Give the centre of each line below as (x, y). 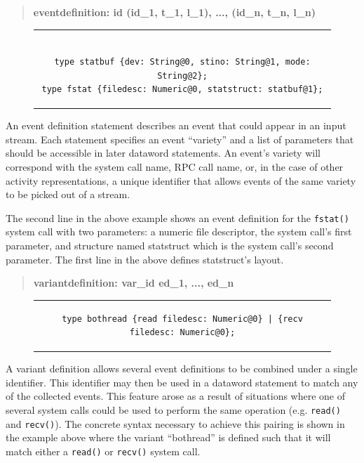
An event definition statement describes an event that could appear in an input (176, 125)
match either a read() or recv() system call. (103, 451)
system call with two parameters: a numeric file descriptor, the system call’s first (179, 231)
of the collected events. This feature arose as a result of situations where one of (176, 396)
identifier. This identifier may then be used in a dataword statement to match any (182, 382)
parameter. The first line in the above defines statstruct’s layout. (145, 259)
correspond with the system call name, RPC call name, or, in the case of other (175, 167)
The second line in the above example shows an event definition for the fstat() (177, 217)
